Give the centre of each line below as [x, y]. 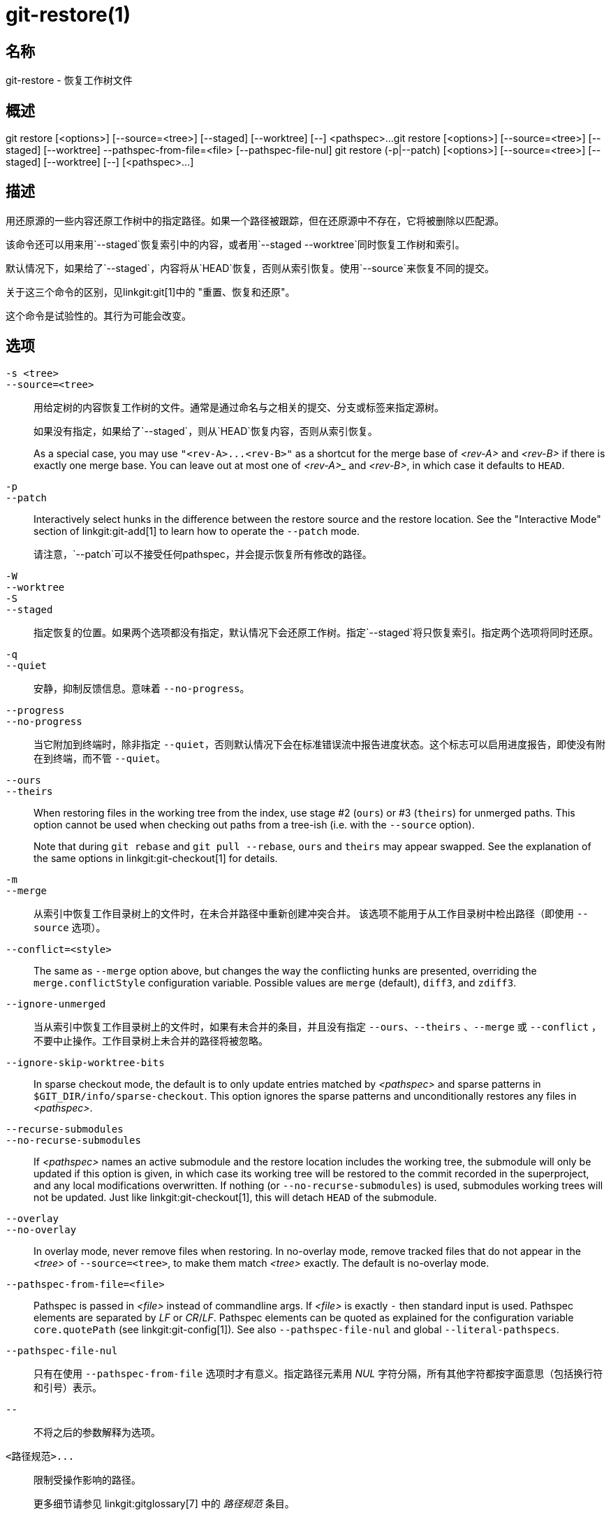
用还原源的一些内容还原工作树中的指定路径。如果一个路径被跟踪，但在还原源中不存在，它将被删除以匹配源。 [255, 220]
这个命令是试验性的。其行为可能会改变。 [98, 315]
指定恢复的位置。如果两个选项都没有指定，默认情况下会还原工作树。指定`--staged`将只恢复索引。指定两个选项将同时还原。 [316, 632]
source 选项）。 [70, 927]
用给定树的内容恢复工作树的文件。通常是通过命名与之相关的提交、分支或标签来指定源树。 [239, 407]
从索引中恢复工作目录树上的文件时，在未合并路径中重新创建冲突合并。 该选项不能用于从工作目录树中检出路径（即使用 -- [311, 913]
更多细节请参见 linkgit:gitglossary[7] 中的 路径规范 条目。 [164, 1503]
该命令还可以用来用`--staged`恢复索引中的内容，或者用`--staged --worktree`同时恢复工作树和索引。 [235, 244]
